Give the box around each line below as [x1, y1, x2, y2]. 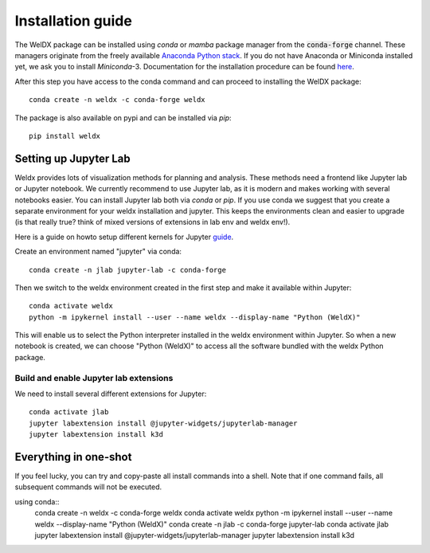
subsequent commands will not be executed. [14, 482, 162, 492]
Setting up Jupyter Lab [14, 151, 131, 165]
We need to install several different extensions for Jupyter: [14, 389, 207, 398]
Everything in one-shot [14, 450, 132, 464]
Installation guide [14, 12, 133, 29]
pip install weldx [29, 131, 101, 140]
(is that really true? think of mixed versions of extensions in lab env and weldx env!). [14, 218, 291, 227]
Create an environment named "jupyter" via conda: [14, 247, 182, 257]
